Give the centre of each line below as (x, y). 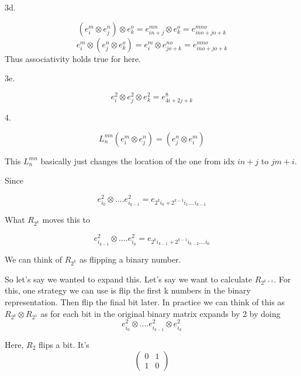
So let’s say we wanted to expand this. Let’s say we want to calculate (129, 279)
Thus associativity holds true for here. (73, 58)
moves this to (66, 220)
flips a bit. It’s (64, 344)
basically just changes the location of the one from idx (138, 161)
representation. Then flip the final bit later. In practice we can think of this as (145, 301)
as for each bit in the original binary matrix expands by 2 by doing (160, 313)
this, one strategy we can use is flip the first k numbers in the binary (128, 290)
